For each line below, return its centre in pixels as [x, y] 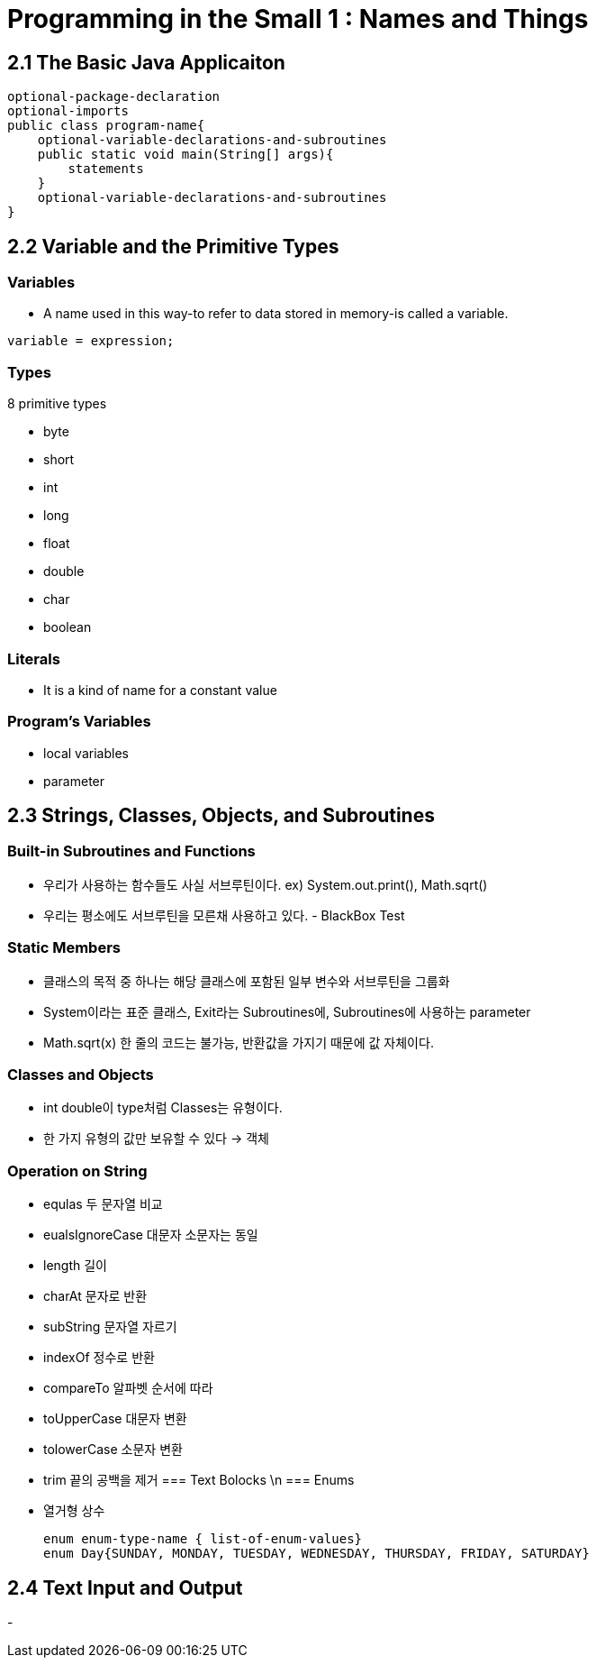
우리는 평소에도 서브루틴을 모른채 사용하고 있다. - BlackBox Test [224, 915]
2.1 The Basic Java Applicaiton [146, 62]
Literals [34, 659]
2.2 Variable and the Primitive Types [173, 246]
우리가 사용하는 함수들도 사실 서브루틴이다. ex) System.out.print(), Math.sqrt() [266, 884]
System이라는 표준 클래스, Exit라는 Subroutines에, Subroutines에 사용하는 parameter [287, 1011]
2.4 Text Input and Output [125, 1587]
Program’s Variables [79, 722]
